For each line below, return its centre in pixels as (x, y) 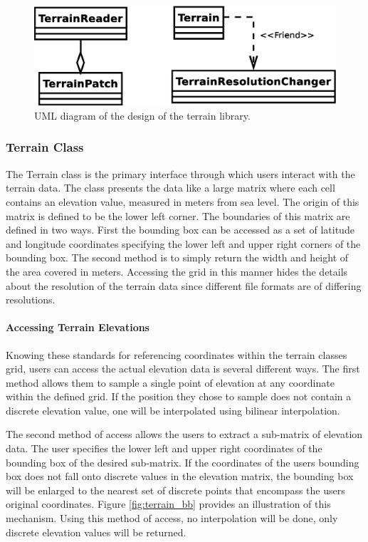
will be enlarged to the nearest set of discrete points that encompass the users (175, 490)
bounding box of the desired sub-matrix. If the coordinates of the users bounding (183, 462)
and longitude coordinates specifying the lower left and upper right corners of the (183, 243)
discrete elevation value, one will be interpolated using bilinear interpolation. (173, 410)
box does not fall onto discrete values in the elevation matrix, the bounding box (180, 476)
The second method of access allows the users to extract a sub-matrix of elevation (184, 434)
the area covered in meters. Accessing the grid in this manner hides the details (177, 271)
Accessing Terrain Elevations (78, 327)
